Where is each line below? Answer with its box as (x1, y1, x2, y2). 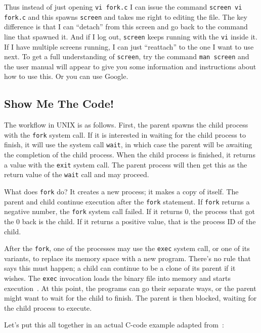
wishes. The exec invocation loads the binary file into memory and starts (4, 273, 231, 283)
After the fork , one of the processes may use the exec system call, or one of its (4, 243, 250, 254)
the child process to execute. (4, 302, 92, 313)
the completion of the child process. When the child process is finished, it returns (4, 149, 255, 160)
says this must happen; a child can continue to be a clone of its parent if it (4, 263, 236, 273)
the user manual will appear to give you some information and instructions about (4, 61, 256, 71)
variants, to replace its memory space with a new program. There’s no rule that (4, 253, 251, 263)
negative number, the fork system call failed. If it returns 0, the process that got (4, 206, 255, 217)
